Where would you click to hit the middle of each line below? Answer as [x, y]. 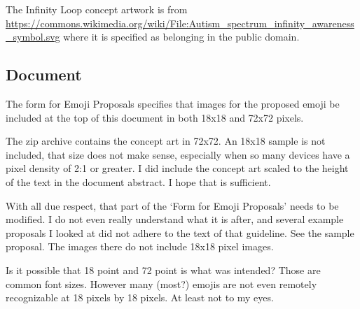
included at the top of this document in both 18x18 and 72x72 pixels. [155, 117]
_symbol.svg [33, 37]
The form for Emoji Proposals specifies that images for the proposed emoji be [173, 103]
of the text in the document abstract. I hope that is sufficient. [138, 181]
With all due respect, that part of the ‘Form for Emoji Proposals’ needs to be [172, 205]
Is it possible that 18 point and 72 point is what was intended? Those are [163, 270]
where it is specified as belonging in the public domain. [181, 37]
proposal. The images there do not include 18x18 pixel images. [140, 246]
